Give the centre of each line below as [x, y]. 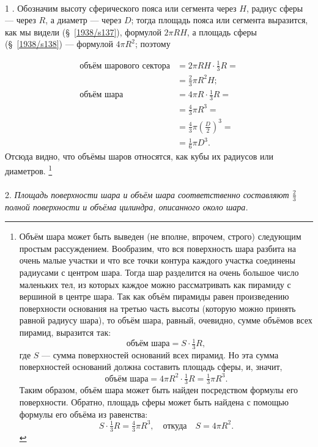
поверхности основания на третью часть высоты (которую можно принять [157, 308]
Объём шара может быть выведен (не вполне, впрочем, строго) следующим [160, 236]
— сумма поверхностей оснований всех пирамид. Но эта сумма [160, 354]
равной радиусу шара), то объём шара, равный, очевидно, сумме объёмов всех [166, 320]
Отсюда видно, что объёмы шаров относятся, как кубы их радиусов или [139, 156]
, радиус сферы [275, 8]
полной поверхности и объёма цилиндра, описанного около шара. [127, 206]
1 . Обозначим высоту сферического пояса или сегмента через [121, 8]
